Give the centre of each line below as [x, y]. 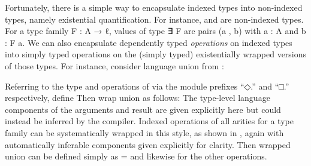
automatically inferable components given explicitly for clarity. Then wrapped [148, 144]
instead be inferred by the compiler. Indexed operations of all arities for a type [149, 121]
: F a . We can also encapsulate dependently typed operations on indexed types [149, 42]
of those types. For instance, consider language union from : [114, 65]
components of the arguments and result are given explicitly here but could [143, 109]
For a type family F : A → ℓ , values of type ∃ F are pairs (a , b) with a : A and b [155, 31]
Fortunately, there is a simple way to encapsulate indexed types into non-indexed [154, 7]
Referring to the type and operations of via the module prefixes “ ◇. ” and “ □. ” [147, 86]
